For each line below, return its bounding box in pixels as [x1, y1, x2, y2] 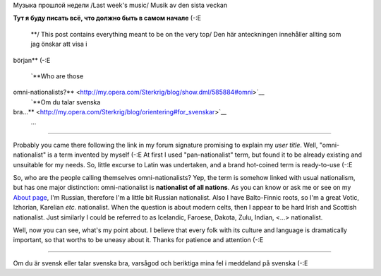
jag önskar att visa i [30, 40, 87, 49]
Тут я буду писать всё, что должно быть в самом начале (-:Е [13, 14, 201, 23]
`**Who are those [30, 71, 84, 80]
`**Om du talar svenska [30, 97, 101, 106]
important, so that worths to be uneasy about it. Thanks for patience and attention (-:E [13, 236, 264, 244]
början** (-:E [13, 56, 51, 64]
